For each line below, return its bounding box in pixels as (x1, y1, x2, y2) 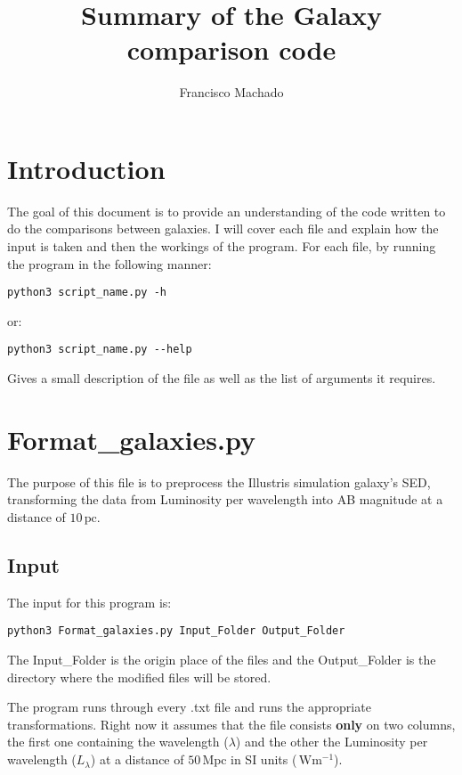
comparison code (126, 31, 336, 68)
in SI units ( (231, 750, 297, 769)
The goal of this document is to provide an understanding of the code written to (7, 201, 446, 220)
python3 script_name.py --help (7, 343, 192, 356)
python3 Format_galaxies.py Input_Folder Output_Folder (7, 624, 345, 638)
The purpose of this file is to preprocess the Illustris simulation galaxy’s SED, (7, 472, 431, 491)
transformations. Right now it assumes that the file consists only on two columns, (7, 714, 456, 733)
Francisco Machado (179, 83, 284, 102)
